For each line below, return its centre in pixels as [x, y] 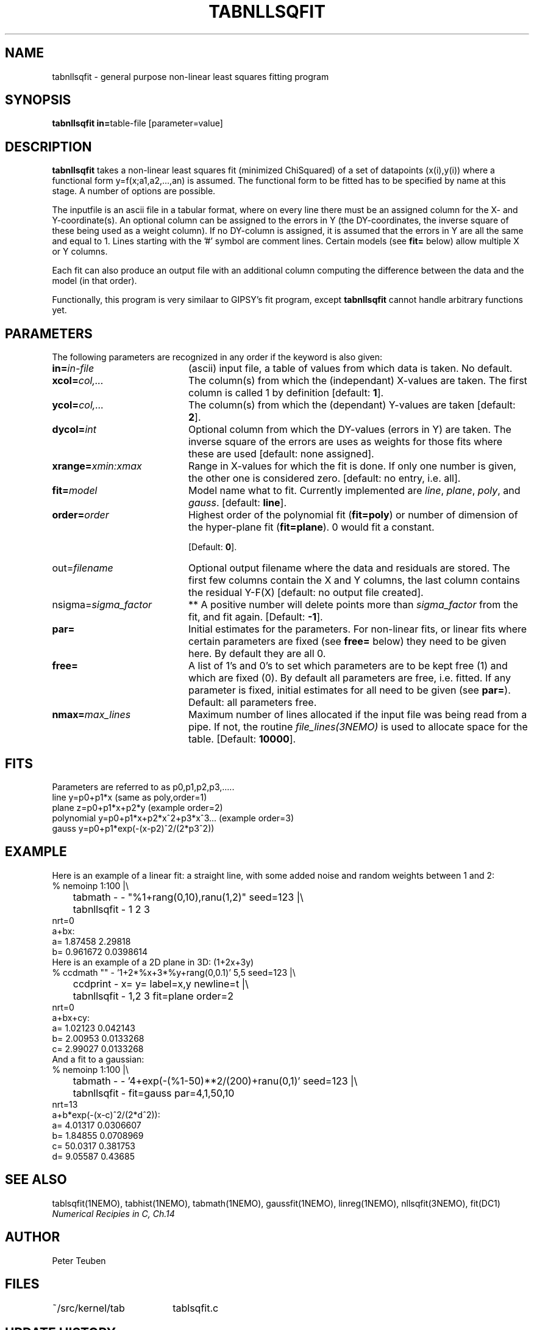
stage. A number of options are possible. [134, 191]
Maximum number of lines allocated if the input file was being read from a [358, 715]
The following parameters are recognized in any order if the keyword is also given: [217, 357]
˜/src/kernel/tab [88, 1308]
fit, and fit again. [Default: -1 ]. [255, 617]
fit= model [75, 491]
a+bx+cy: [71, 1017]
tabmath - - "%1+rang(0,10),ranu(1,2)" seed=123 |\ [188, 897]
